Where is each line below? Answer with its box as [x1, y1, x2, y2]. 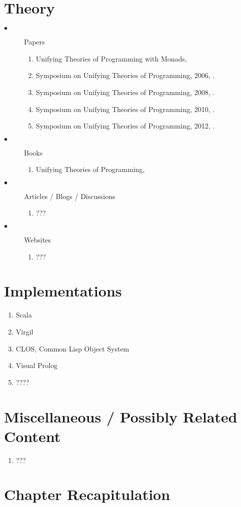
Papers [24, 36, 45, 47]
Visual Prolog [15, 360, 57, 370]
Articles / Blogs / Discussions [24, 190, 115, 201]
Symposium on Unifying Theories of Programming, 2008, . [35, 86, 215, 97]
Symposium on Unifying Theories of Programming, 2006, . [35, 70, 215, 80]
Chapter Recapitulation [4, 484, 170, 504]
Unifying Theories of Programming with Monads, [35, 53, 187, 63]
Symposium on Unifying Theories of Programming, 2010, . [35, 103, 215, 114]
